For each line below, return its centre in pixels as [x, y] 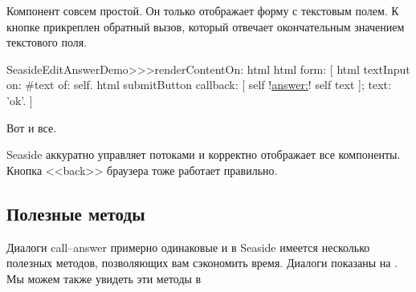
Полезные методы [76, 213]
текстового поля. [47, 42]
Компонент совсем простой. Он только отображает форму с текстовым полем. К [203, 10]
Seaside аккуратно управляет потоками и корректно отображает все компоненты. [204, 154]
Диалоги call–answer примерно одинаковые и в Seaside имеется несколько [188, 247]
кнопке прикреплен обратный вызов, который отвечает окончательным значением [206, 26]
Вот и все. [32, 127]
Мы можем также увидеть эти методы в [104, 278]
